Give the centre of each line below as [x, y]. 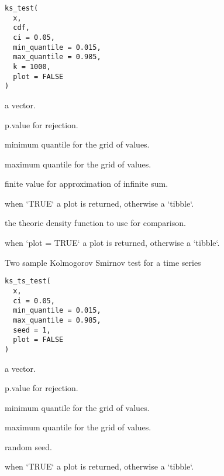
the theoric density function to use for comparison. [95, 223]
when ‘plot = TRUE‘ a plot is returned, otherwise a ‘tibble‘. [112, 243]
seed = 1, [32, 330]
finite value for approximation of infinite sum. [87, 184]
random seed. [29, 446]
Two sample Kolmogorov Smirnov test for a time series [103, 262]
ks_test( [22, 8]
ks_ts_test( [28, 281]
